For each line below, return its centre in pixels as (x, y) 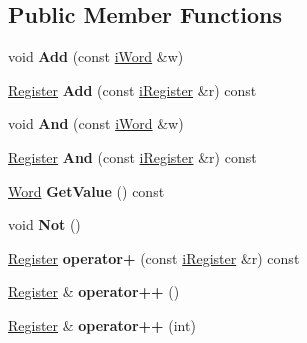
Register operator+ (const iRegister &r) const (154, 257)
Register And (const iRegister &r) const (132, 156)
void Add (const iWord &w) (96, 56)
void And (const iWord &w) (96, 123)
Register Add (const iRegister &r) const (132, 89)
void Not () (44, 224)
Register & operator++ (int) (102, 324)
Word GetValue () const (86, 190)
